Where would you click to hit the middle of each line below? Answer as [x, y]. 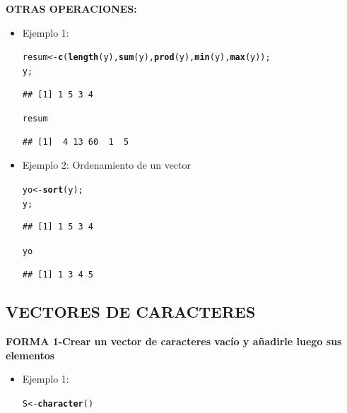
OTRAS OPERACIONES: [71, 8]
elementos [30, 355]
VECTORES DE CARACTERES [131, 312]
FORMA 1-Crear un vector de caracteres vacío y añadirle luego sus [174, 341]
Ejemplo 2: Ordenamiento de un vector [107, 165]
